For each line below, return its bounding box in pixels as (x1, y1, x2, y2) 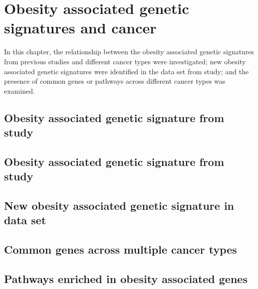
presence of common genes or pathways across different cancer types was (4, 76, 226, 86)
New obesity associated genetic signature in (4, 198, 235, 213)
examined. (4, 85, 35, 96)
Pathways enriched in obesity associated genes (4, 271, 248, 286)
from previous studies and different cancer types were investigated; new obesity (4, 56, 246, 66)
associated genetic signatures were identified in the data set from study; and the (4, 66, 249, 76)
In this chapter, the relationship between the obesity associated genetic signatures (4, 46, 255, 57)
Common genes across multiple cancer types (4, 242, 237, 257)
